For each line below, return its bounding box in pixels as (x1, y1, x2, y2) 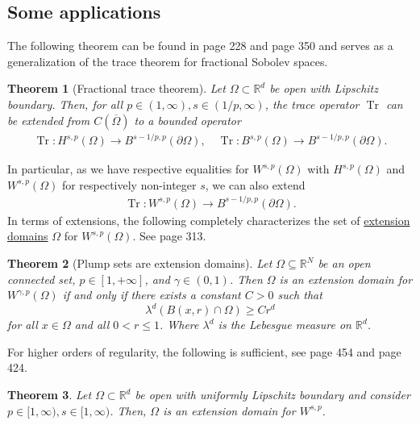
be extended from (7, 111, 90, 128)
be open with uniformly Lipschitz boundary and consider (135, 386, 410, 403)
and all (74, 316, 110, 333)
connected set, (7, 270, 76, 287)
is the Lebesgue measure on (218, 316, 351, 333)
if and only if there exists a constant (62, 286, 241, 303)
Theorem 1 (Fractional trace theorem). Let (7, 80, 226, 97)
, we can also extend (205, 176, 306, 193)
